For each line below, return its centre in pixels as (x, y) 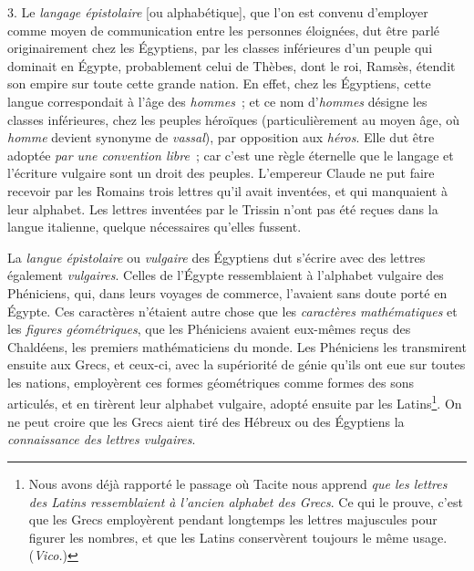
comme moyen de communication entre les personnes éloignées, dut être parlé (224, 30)
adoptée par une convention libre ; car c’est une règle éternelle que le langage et (231, 155)
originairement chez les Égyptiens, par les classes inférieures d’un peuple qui (220, 48)
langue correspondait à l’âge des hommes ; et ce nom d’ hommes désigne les (217, 101)
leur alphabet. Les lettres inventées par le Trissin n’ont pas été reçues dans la (223, 208)
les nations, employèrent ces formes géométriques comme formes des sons (211, 382)
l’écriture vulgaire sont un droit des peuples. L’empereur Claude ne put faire (221, 173)
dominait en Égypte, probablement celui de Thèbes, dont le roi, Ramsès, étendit (232, 65)
